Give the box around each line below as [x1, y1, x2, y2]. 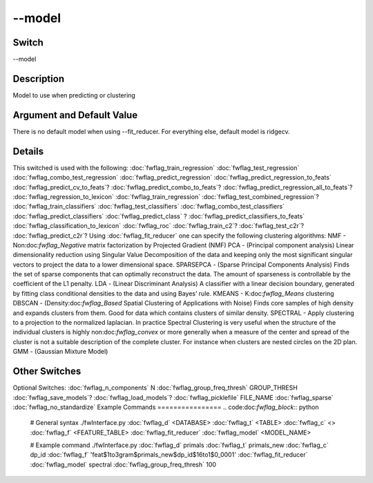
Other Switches [12, 366, 82, 377]
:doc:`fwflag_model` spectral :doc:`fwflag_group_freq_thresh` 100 [30, 460, 217, 468]
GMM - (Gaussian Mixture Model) [12, 348, 108, 356]
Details [12, 145, 44, 157]
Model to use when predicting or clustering [12, 91, 136, 100]
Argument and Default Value [12, 109, 138, 121]
